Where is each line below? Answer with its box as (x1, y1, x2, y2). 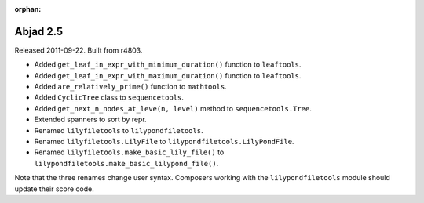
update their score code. (14, 184, 94, 194)
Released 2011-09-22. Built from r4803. (14, 45, 143, 55)
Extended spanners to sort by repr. (34, 114, 147, 125)
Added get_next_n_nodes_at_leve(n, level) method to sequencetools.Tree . (34, 103, 312, 113)
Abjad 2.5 (14, 24, 64, 38)
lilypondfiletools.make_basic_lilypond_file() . (34, 158, 219, 168)
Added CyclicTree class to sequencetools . (34, 92, 185, 102)
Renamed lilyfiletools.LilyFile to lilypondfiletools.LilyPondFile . (34, 137, 294, 147)
